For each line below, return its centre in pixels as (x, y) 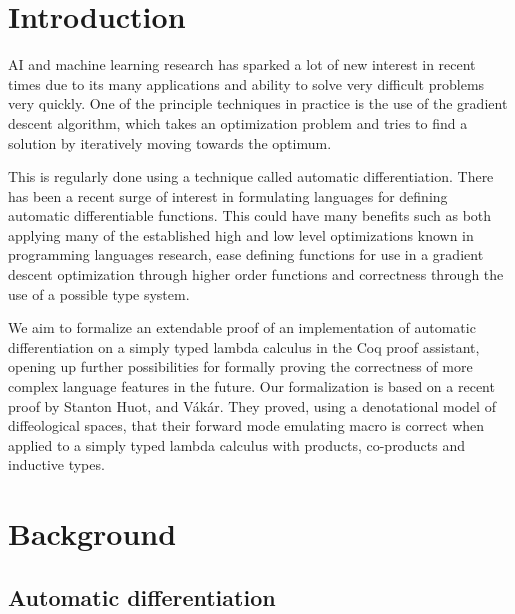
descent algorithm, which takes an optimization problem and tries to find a (238, 122)
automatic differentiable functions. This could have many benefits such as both (250, 215)
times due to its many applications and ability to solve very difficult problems (246, 83)
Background (92, 533)
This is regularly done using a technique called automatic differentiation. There (251, 176)
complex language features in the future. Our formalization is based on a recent (251, 386)
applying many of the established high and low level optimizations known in (241, 234)
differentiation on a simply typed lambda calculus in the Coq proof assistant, (244, 346)
